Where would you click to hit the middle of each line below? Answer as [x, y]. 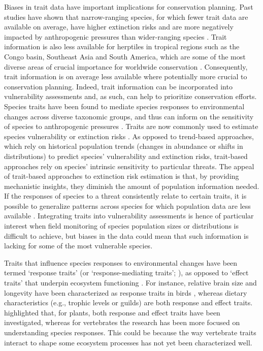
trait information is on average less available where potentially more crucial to [126, 76]
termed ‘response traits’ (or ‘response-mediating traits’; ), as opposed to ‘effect [126, 273]
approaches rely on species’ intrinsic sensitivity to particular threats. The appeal [129, 166]
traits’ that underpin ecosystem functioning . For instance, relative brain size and [130, 283]
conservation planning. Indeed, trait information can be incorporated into [118, 86]
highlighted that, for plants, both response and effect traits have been [112, 312]
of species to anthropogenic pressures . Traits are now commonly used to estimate [131, 126]
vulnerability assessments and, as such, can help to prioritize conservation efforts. [130, 96]
